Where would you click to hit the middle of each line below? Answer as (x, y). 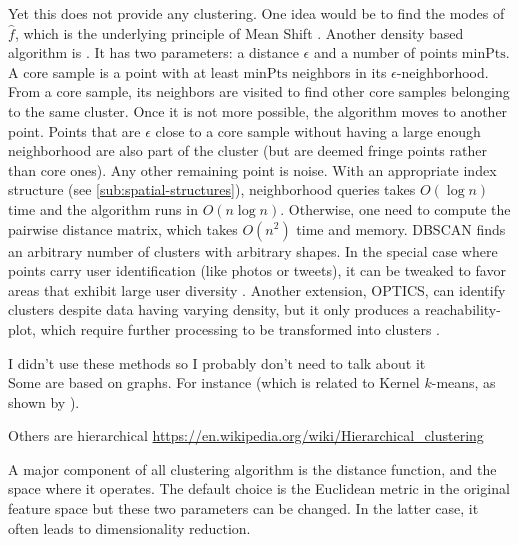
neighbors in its (339, 71)
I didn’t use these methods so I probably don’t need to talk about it (217, 362)
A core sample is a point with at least (123, 71)
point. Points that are (74, 130)
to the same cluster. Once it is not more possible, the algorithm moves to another (258, 110)
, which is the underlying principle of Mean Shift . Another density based (239, 32)
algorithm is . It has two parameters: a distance (153, 52)
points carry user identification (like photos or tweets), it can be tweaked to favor (257, 270)
